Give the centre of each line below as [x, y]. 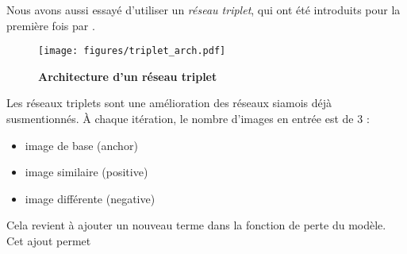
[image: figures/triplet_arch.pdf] [132, 51]
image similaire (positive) [86, 172]
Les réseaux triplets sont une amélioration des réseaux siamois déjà [169, 103]
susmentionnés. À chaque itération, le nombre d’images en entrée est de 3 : [188, 119]
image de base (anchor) [81, 145]
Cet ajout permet [49, 241]
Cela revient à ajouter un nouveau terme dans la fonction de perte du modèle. [196, 225]
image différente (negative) [90, 198]
